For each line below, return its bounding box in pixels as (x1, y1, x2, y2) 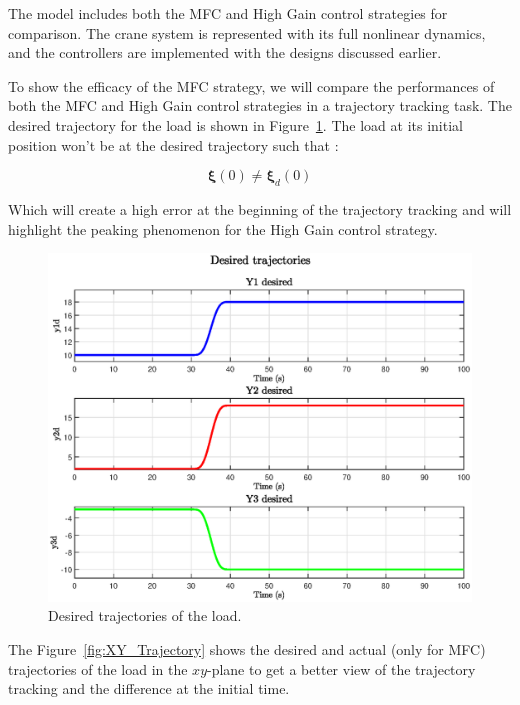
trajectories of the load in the (8, 658, 188, 679)
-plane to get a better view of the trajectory (207, 658, 476, 679)
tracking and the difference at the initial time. (8, 678, 290, 699)
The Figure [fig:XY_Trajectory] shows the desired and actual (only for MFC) (8, 638, 486, 659)
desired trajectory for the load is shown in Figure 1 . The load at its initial (8, 114, 463, 135)
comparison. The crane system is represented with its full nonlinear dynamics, (8, 22, 486, 43)
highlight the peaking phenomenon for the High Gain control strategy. (8, 218, 438, 239)
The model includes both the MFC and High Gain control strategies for (8, 3, 448, 23)
